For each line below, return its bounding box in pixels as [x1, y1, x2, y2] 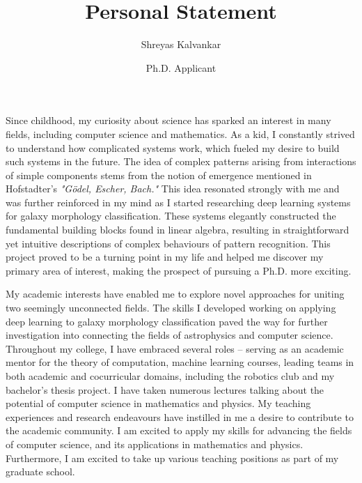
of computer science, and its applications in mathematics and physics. [6, 436, 304, 451]
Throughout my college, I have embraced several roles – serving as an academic [6, 341, 344, 355]
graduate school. [6, 464, 75, 479]
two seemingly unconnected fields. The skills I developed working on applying [6, 300, 336, 315]
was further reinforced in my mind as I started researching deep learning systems [6, 194, 351, 209]
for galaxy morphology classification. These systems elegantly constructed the [6, 208, 336, 223]
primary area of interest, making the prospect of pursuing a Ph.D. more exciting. [6, 263, 352, 277]
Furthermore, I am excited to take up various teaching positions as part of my [6, 450, 339, 465]
